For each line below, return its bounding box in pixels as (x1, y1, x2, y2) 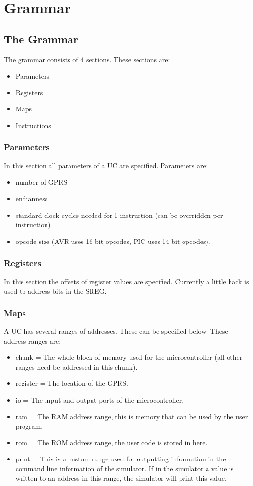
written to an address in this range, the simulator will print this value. (15, 473, 227, 483)
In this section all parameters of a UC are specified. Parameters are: (4, 160, 208, 170)
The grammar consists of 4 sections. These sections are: (4, 54, 170, 64)
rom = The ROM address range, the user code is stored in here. (15, 437, 207, 447)
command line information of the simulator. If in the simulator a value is (15, 463, 234, 473)
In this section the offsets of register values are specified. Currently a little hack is (4, 276, 249, 286)
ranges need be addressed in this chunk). (15, 361, 138, 372)
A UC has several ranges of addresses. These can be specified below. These (4, 325, 228, 336)
